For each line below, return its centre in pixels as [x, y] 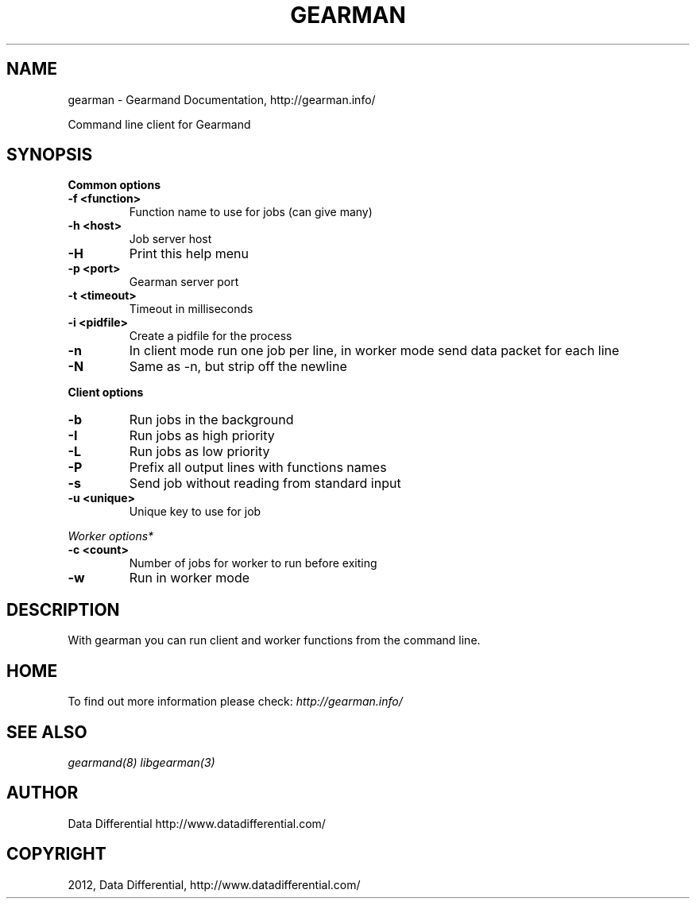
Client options [106, 393]
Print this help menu [189, 254]
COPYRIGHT [56, 854]
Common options [114, 185]
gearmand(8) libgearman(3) [141, 762]
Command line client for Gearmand [159, 124]
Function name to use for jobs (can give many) [251, 212]
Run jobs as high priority [202, 436]
